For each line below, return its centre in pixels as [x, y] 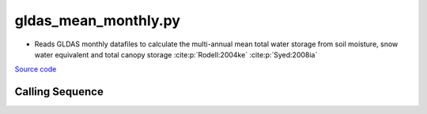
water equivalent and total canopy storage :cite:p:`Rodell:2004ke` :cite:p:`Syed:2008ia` [176, 54]
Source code [36, 69]
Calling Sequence [59, 92]
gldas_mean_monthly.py [98, 20]
